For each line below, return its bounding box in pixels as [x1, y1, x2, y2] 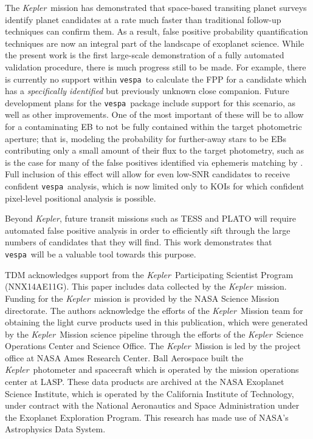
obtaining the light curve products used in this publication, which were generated [5, 316, 308, 328]
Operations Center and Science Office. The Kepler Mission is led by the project [5, 339, 301, 352]
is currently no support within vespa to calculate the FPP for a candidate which [5, 72, 307, 85]
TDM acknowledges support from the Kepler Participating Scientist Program [5, 268, 294, 281]
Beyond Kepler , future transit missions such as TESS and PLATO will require [5, 212, 296, 225]
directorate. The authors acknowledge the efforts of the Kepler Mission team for [5, 304, 303, 316]
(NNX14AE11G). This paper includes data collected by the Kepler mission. [5, 280, 287, 293]
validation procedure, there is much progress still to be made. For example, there [5, 60, 306, 73]
